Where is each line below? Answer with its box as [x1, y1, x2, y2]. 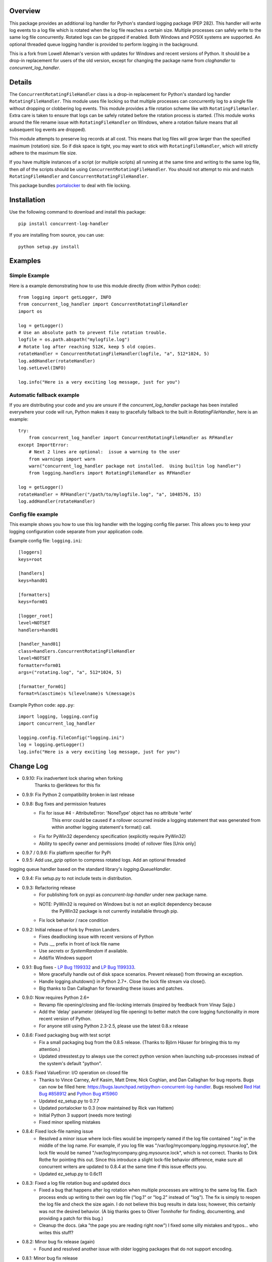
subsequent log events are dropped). [9, 126, 87, 132]
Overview [9, 7, 41, 15]
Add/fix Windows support [39, 955, 93, 961]
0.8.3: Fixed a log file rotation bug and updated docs [22, 1180, 130, 1186]
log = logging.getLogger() [18, 742, 85, 748]
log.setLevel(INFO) [18, 365, 66, 371]
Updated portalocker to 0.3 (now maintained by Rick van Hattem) [39, 1105, 174, 1111]
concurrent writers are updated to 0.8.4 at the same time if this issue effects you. [39, 1164, 208, 1170]
